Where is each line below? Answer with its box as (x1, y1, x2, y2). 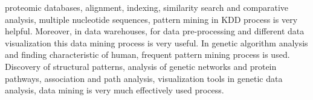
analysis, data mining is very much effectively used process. (5, 84, 224, 96)
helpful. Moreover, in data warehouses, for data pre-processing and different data (5, 25, 305, 37)
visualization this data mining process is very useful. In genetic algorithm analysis (5, 36, 308, 49)
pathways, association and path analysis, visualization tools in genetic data (5, 72, 283, 84)
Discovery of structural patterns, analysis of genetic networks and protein (5, 60, 277, 72)
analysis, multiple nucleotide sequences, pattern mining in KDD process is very (5, 13, 298, 25)
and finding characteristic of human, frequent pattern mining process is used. (5, 48, 290, 61)
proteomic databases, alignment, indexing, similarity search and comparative (5, 1, 289, 13)
